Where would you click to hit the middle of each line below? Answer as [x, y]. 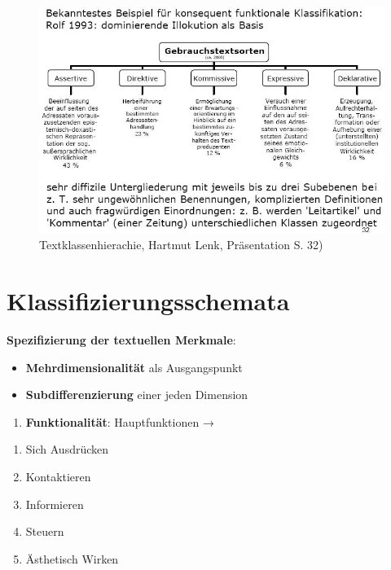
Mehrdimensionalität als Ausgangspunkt [134, 367]
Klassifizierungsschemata [148, 301]
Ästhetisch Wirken [72, 558]
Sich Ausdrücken [67, 449]
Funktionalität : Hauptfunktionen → [120, 421]
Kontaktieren [58, 476]
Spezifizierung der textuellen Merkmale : [121, 340]
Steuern [45, 531]
